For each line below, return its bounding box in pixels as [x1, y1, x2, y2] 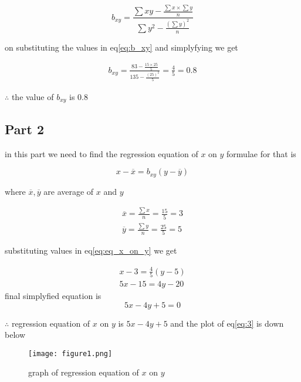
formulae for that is [226, 147, 296, 160]
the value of [11, 90, 54, 102]
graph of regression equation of [28, 366, 139, 378]
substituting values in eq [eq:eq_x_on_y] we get [5, 244, 177, 257]
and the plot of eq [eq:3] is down [170, 317, 284, 329]
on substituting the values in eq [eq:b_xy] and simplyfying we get [5, 41, 238, 53]
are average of [43, 185, 94, 197]
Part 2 [5, 119, 45, 138]
